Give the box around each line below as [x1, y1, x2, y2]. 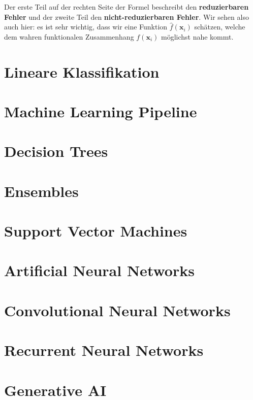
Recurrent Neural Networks [4, 340, 204, 360]
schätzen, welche [194, 21, 245, 32]
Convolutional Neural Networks [4, 299, 231, 320]
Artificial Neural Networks [4, 260, 195, 281]
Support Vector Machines [4, 220, 187, 241]
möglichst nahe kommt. [161, 31, 234, 42]
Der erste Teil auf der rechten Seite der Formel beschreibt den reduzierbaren [4, 2, 249, 12]
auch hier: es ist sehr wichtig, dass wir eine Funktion [4, 21, 168, 32]
